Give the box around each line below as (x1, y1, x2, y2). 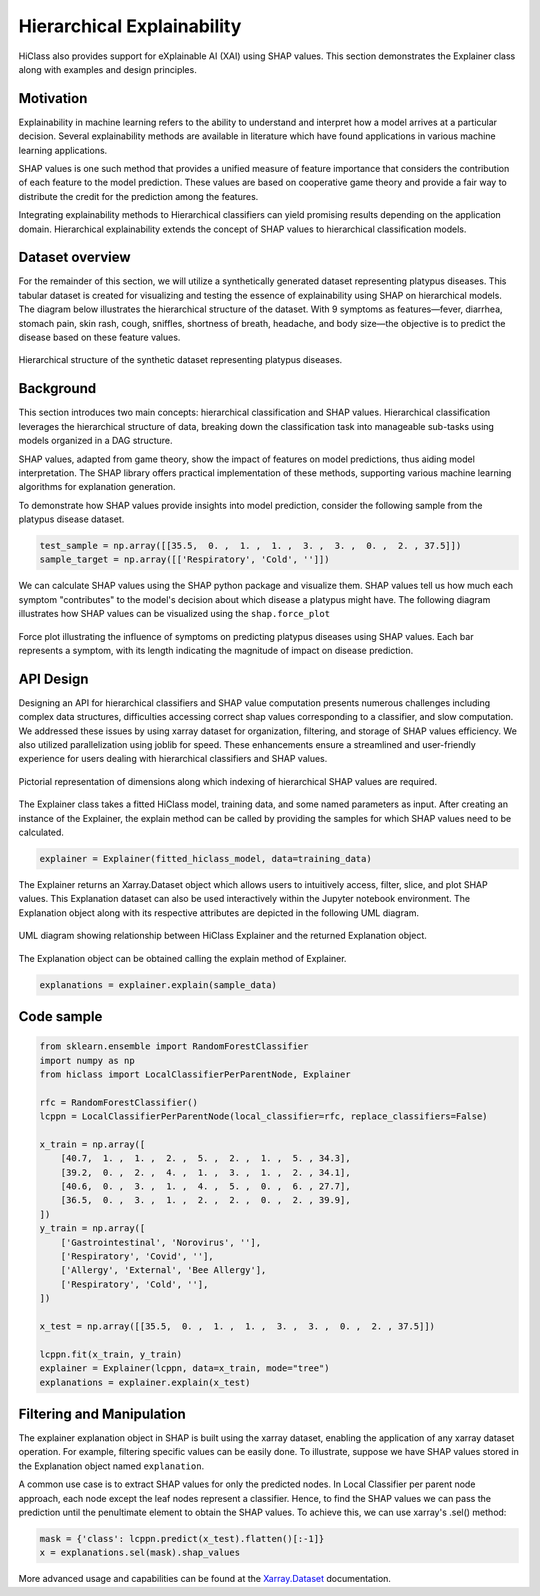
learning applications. (18, 144, 108, 156)
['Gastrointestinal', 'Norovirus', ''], (60, 1236, 262, 1248)
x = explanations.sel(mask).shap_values (39, 1547, 240, 1559)
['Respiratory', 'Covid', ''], (60, 1251, 214, 1262)
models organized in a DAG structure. (18, 435, 174, 447)
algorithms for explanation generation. (18, 481, 176, 493)
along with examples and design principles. (18, 63, 197, 75)
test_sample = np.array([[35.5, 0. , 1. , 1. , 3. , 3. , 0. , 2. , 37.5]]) (39, 540, 462, 552)
